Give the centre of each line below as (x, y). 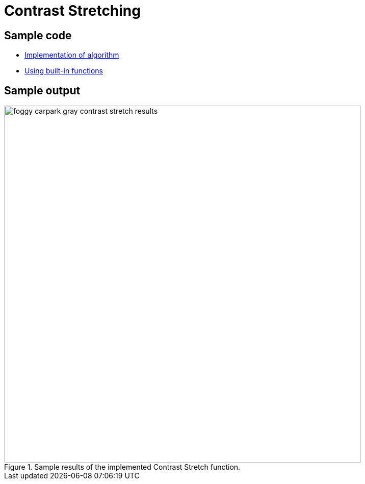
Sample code (38, 35)
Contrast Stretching (72, 11)
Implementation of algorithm (72, 55)
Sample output (42, 90)
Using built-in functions (64, 71)
